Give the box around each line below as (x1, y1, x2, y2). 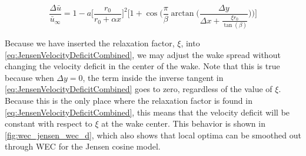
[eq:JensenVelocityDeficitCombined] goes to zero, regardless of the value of (5, 83, 272, 95)
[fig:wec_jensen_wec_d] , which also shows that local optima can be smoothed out (5, 128, 301, 141)
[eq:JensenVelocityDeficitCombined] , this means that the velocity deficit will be (5, 106, 290, 118)
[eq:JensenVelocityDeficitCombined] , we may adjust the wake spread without (5, 48, 281, 60)
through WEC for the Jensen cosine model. (5, 140, 161, 152)
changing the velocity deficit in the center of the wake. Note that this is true (5, 60, 280, 72)
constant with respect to (5, 117, 92, 130)
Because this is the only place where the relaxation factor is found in (5, 94, 252, 106)
